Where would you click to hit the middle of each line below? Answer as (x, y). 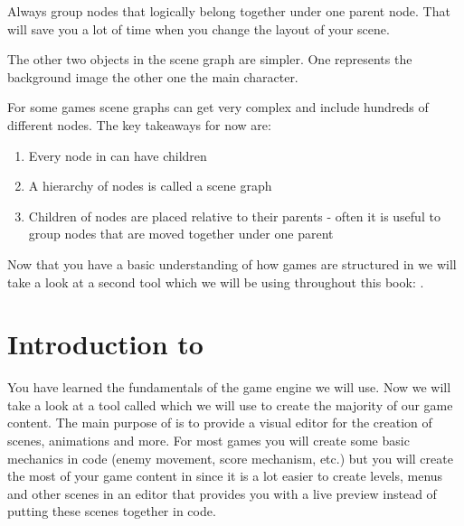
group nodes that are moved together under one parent (181, 234)
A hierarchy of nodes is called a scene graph (150, 186)
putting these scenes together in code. (112, 511)
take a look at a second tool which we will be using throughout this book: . (216, 282)
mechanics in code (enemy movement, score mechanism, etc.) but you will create (230, 458)
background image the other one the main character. (153, 76)
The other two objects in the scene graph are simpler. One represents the (210, 59)
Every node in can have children (118, 155)
